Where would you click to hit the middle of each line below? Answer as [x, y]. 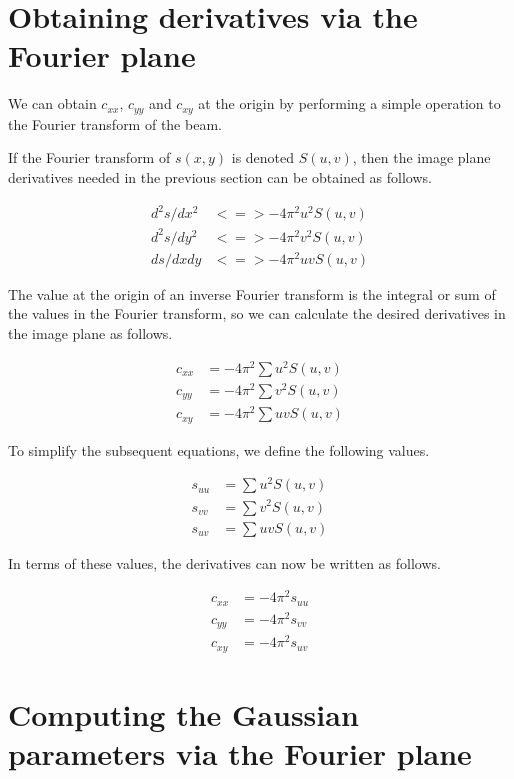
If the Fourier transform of [89, 157]
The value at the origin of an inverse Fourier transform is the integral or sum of [252, 293]
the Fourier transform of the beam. [115, 123]
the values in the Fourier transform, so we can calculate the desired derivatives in [257, 313]
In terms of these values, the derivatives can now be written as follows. [224, 562]
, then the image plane [421, 157]
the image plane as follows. [90, 332]
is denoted [263, 157]
